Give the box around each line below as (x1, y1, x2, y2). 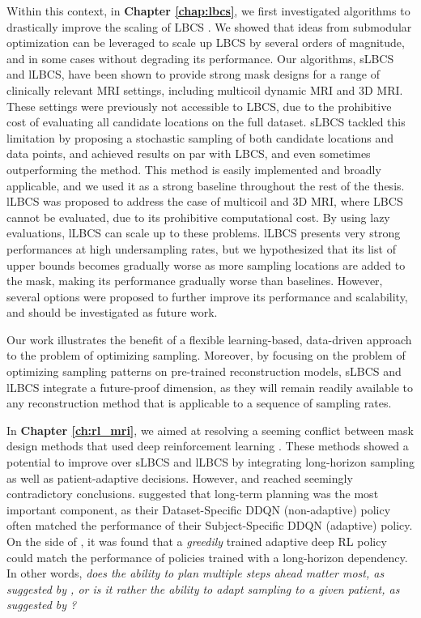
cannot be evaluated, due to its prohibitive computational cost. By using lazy (6, 208, 390, 225)
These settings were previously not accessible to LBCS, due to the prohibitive (6, 97, 392, 114)
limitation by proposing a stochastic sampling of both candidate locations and (6, 129, 394, 146)
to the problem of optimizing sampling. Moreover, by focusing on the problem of (6, 347, 406, 364)
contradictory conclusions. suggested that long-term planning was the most (6, 485, 379, 502)
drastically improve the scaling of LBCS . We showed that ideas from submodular (6, 18, 412, 35)
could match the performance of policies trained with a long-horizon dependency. (6, 548, 408, 565)
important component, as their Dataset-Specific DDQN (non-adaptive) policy (6, 501, 391, 518)
